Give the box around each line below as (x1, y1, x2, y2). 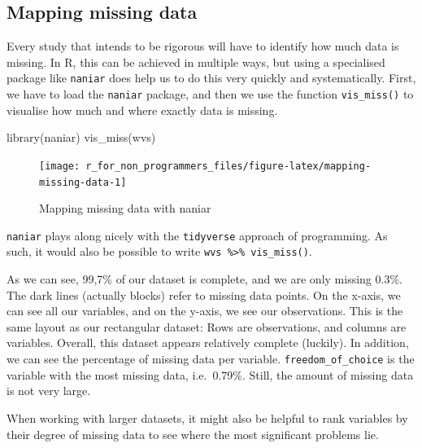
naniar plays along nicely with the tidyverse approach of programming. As (7, 226, 388, 244)
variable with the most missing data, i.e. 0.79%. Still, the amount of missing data (7, 366, 414, 383)
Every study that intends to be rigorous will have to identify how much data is (7, 37, 399, 55)
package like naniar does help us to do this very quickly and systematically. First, (7, 69, 416, 86)
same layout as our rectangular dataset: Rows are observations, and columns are (7, 318, 407, 335)
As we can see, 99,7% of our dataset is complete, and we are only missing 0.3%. (7, 270, 402, 288)
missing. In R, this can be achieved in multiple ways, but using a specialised (7, 53, 385, 70)
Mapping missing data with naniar (39, 200, 211, 217)
